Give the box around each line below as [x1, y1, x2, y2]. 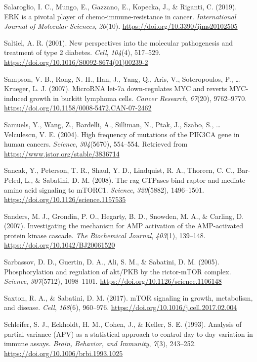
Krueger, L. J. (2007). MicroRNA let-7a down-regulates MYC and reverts [4, 83, 227, 94]
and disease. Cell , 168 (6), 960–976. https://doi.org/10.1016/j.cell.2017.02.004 [4, 302, 237, 312]
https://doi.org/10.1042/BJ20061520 [4, 240, 115, 250]
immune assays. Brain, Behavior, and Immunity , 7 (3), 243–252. [4, 338, 196, 349]
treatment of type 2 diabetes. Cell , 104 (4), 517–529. [4, 47, 161, 57]
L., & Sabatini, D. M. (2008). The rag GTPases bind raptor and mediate [24, 174, 246, 185]
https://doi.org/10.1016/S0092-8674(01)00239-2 [4, 56, 148, 67]
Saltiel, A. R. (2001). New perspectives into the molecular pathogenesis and [4, 37, 233, 48]
